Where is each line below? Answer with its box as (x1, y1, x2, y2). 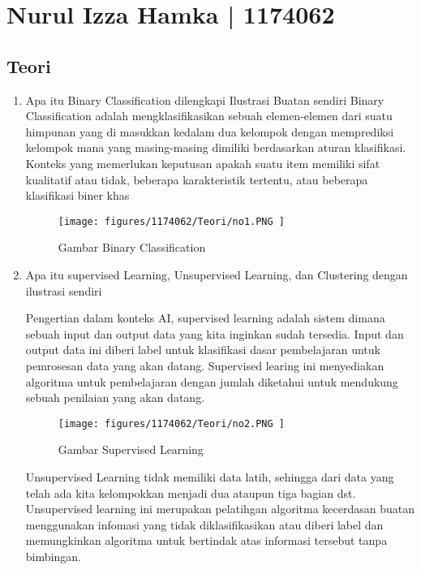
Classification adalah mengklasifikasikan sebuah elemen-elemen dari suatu (25, 107, 393, 124)
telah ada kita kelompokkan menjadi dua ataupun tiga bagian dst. (25, 484, 356, 501)
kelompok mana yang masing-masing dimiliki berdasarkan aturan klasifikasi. (25, 139, 406, 156)
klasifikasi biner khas (25, 187, 130, 204)
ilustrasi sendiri (25, 282, 102, 299)
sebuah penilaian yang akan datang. (25, 389, 205, 406)
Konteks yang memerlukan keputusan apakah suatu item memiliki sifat (25, 154, 380, 171)
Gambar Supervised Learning (58, 441, 204, 458)
